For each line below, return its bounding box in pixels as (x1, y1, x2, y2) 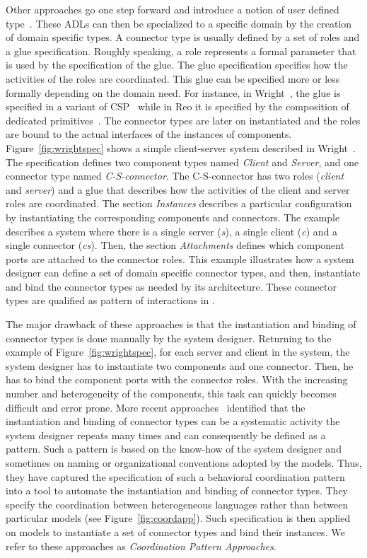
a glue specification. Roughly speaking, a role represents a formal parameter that (6, 43, 356, 58)
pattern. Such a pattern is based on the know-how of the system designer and (6, 441, 342, 456)
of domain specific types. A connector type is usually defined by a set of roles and (6, 30, 360, 45)
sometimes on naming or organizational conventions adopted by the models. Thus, (6, 455, 362, 470)
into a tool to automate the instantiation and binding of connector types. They (6, 483, 349, 498)
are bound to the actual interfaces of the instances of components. (6, 127, 292, 141)
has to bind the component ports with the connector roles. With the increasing (6, 372, 348, 387)
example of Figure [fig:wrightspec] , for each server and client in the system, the (6, 344, 350, 359)
